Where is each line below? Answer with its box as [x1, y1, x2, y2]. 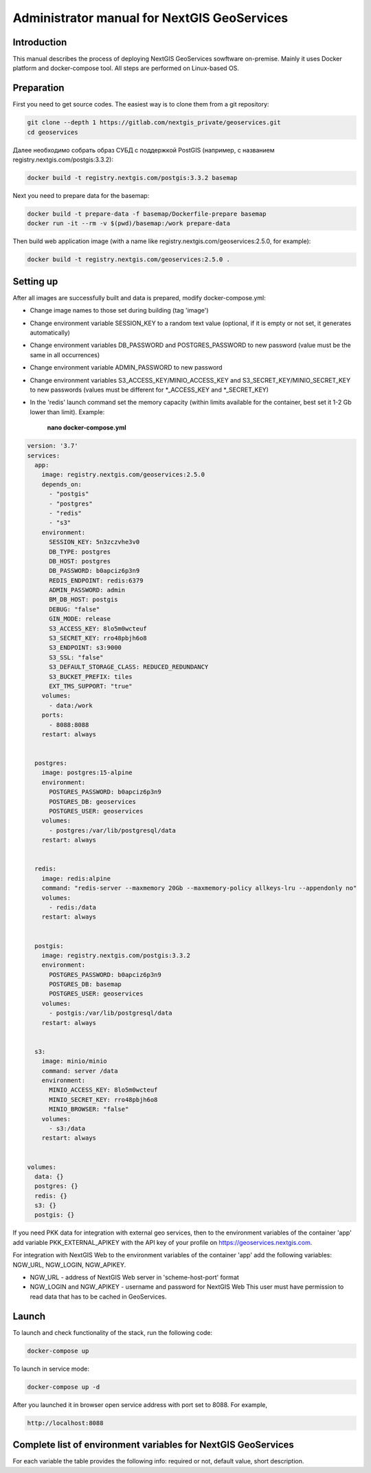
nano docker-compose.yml [47, 423, 126, 432]
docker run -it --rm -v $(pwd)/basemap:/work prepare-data [27, 220, 230, 227]
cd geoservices [27, 128, 78, 136]
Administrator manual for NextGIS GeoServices [12, 10, 289, 25]
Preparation [12, 82, 65, 94]
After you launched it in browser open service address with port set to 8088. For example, [12, 1400, 268, 1408]
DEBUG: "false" [49, 605, 100, 613]
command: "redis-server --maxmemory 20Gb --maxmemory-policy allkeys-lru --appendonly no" [41, 884, 357, 892]
